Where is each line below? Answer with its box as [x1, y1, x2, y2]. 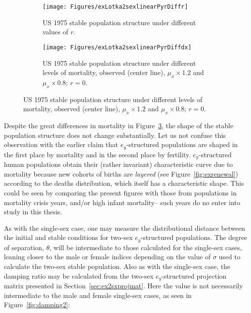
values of [43, 27, 68, 37]
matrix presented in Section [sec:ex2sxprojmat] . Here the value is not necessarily [4, 281, 243, 291]
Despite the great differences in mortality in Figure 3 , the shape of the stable [4, 120, 234, 131]
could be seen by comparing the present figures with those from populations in [4, 187, 237, 197]
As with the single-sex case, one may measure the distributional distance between [4, 223, 245, 233]
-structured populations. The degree [141, 232, 248, 242]
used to [219, 252, 240, 262]
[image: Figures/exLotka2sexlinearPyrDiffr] [43, 3, 188, 10]
